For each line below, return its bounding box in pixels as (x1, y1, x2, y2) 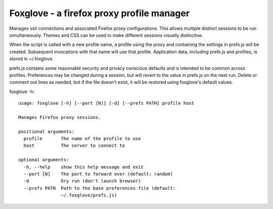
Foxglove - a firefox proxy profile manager (9, 8, 190, 19)
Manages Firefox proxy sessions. (18, 114, 101, 120)
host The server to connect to (23, 143, 125, 149)
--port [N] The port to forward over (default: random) (23, 171, 173, 177)
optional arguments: (18, 157, 69, 163)
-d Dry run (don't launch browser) (23, 178, 141, 184)
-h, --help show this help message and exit (23, 164, 144, 170)
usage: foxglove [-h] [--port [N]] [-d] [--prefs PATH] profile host (18, 100, 195, 106)
